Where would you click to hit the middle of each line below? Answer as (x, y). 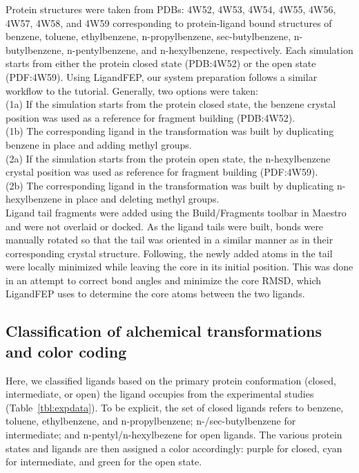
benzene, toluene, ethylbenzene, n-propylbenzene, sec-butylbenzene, (148, 36)
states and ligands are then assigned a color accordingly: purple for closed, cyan (174, 448)
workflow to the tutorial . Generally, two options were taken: (132, 90)
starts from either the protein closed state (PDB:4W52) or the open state (161, 63)
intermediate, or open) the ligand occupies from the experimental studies (160, 394)
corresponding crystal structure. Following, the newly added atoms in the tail (169, 253)
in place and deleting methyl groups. (142, 199)
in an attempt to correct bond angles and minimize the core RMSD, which (164, 280)
